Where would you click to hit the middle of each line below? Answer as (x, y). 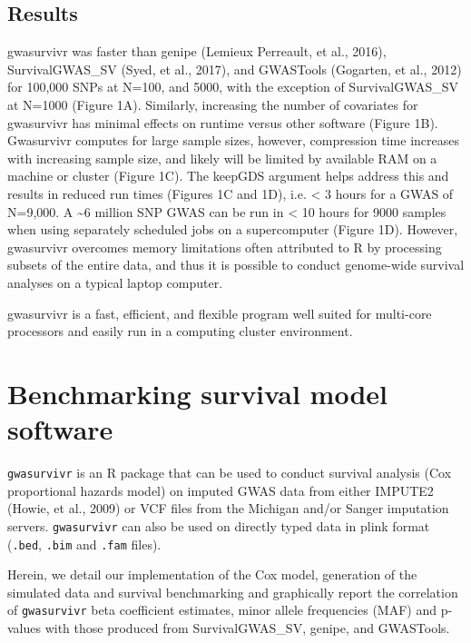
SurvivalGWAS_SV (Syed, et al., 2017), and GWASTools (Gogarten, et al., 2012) (235, 69)
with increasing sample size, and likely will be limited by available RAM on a (222, 158)
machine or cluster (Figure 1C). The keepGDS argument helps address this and (228, 176)
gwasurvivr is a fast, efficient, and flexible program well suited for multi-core (220, 313)
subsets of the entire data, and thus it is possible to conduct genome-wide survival (236, 265)
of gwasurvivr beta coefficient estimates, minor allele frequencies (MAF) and (222, 610)
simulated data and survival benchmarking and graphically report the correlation (233, 592)
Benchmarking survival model (197, 393)
